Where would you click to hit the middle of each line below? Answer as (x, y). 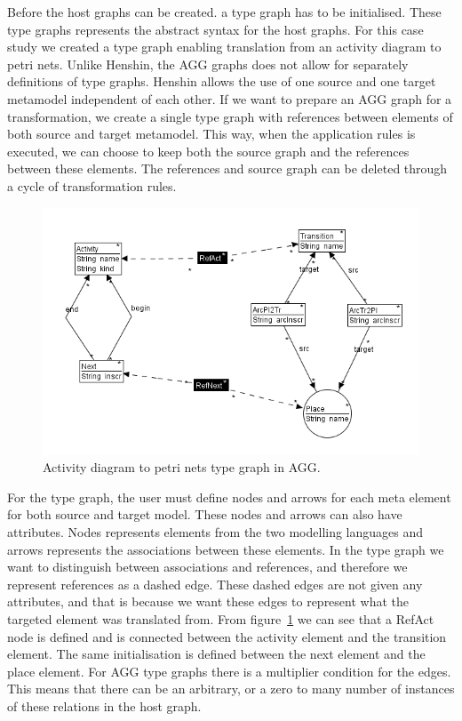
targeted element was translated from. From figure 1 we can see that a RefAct (221, 618)
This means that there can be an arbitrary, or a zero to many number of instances (231, 689)
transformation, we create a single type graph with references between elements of (230, 116)
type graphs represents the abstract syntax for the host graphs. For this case (215, 29)
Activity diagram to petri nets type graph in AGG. (182, 467)
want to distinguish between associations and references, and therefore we (207, 567)
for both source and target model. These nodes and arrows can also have (205, 514)
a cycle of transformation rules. (92, 185)
